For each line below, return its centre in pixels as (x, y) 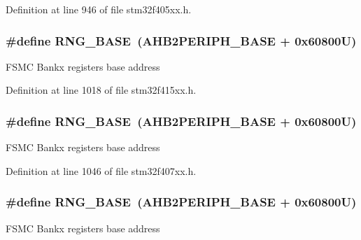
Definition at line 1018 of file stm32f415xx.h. (101, 90)
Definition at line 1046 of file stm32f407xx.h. (101, 170)
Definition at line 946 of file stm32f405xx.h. (99, 9)
